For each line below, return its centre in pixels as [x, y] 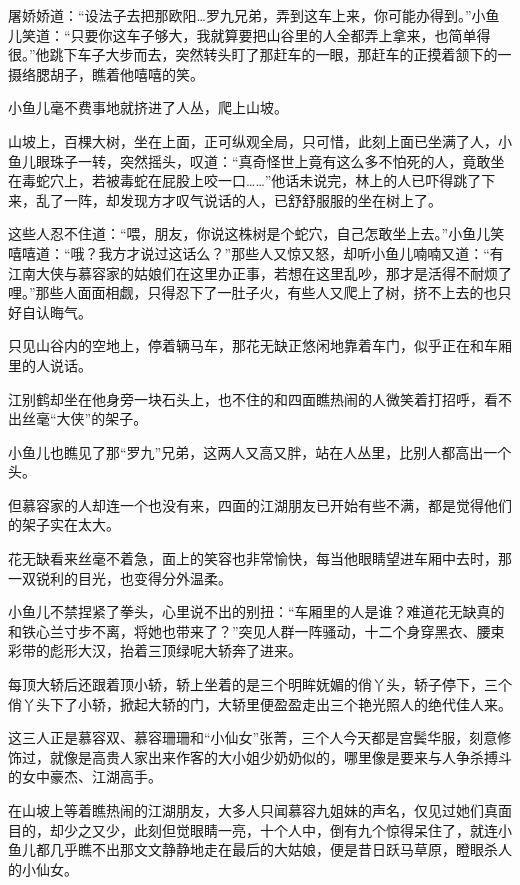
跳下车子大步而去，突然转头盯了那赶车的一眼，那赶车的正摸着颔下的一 [280, 54]
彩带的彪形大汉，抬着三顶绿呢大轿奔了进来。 [155, 650]
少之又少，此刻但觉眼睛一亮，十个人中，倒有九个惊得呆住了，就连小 [287, 829]
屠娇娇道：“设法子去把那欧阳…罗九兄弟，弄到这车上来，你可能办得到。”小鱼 [254, 15]
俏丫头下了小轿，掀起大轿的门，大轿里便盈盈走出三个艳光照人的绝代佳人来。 [260, 703]
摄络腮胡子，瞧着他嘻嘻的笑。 [106, 73]
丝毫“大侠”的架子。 [84, 418]
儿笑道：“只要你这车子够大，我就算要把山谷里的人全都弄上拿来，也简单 [242, 34]
